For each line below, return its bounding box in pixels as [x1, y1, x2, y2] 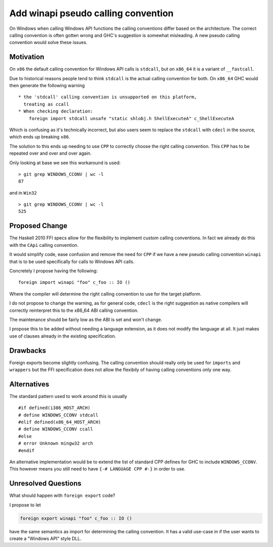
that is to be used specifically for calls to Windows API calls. [9, 259, 135, 265]
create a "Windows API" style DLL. [9, 535, 82, 542]
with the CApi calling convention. [9, 242, 79, 248]
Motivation [9, 53, 44, 61]
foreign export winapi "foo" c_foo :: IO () [20, 515, 132, 521]
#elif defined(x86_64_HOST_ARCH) [18, 419, 101, 425]
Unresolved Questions [9, 479, 82, 488]
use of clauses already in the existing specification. [9, 333, 116, 339]
